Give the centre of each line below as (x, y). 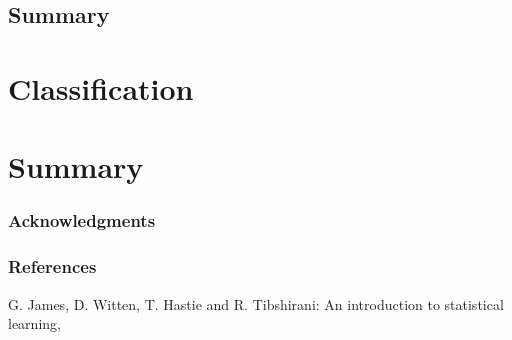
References (52, 266)
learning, (34, 323)
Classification (101, 87)
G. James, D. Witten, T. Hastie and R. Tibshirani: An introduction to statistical (256, 303)
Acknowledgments (82, 220)
